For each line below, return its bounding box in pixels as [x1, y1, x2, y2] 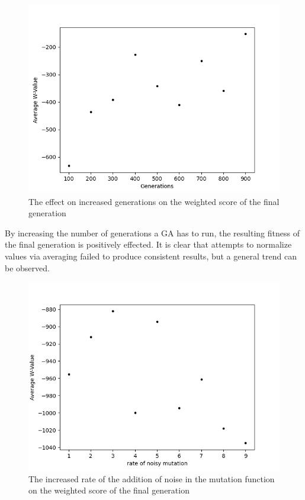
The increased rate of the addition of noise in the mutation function [28, 472, 275, 485]
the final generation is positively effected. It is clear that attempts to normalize [5, 238, 292, 251]
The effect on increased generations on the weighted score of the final [28, 195, 280, 207]
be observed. [5, 261, 50, 274]
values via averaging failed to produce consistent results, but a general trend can [5, 249, 297, 262]
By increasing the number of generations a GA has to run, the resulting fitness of [5, 226, 300, 239]
